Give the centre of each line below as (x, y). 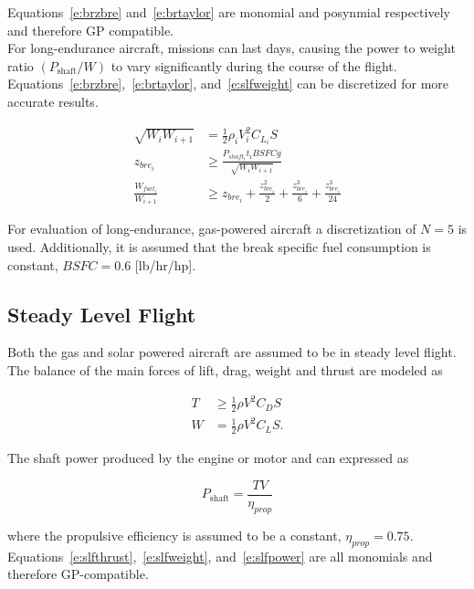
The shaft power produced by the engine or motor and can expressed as (208, 458)
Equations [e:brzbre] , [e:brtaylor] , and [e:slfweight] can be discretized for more (228, 84)
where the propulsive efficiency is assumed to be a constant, (174, 535)
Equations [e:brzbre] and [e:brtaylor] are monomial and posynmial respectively (229, 12)
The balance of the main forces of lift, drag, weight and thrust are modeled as (225, 370)
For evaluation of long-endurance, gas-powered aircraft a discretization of (212, 229)
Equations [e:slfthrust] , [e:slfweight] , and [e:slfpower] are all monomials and (220, 556)
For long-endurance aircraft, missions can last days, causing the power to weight (232, 48)
